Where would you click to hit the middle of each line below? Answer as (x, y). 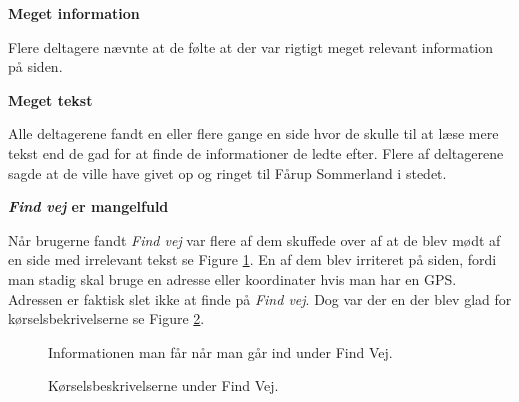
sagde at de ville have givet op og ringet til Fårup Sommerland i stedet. (227, 172)
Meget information (74, 13)
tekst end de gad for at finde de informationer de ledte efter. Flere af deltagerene (256, 152)
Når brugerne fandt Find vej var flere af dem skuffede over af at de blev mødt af (254, 239)
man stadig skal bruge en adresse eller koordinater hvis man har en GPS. (232, 278)
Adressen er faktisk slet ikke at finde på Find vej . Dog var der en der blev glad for (260, 298)
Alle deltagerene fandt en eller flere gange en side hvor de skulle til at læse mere (253, 133)
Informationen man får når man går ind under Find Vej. (220, 351)
